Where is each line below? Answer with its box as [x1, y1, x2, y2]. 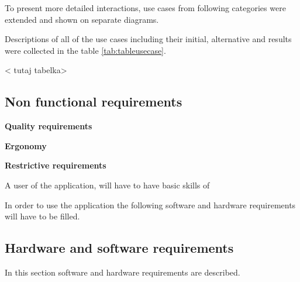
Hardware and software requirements [5, 239, 234, 257]
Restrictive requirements [5, 159, 106, 171]
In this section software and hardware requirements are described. [5, 266, 240, 278]
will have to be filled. [5, 210, 80, 222]
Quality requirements [5, 120, 92, 132]
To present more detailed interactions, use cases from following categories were [5, 2, 286, 13]
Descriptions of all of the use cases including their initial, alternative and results [5, 33, 292, 45]
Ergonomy [5, 139, 47, 152]
